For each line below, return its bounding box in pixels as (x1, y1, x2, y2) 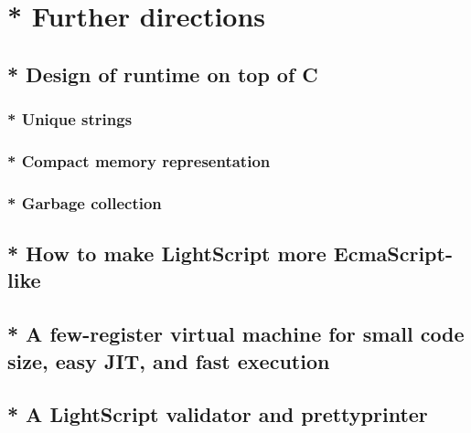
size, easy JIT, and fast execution (7, 346, 330, 375)
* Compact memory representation (7, 149, 271, 172)
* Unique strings (7, 108, 133, 131)
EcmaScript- (333, 239, 453, 268)
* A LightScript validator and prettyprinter (7, 400, 428, 428)
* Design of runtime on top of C (7, 59, 318, 88)
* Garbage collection (7, 191, 162, 214)
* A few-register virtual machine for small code (7, 320, 465, 348)
